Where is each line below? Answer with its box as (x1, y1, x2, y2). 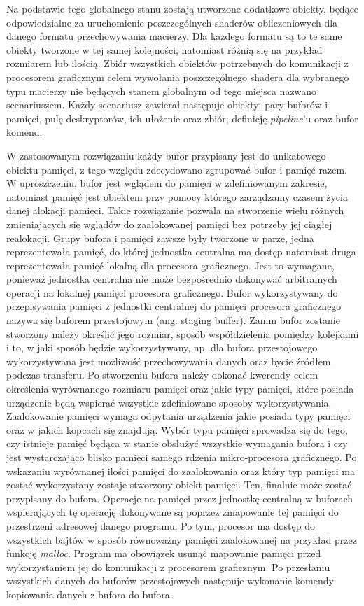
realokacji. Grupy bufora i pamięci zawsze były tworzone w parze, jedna (6, 230, 314, 245)
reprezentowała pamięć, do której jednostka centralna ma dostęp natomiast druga (6, 244, 356, 259)
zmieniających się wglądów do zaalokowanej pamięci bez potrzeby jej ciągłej (6, 216, 332, 231)
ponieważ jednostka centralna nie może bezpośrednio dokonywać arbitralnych (6, 272, 337, 286)
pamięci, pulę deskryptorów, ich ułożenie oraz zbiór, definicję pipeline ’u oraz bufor (6, 111, 358, 125)
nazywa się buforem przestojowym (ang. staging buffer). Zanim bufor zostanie (6, 313, 340, 327)
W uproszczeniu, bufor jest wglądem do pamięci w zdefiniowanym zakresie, (6, 176, 328, 190)
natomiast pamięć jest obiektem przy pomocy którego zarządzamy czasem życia (6, 189, 348, 204)
